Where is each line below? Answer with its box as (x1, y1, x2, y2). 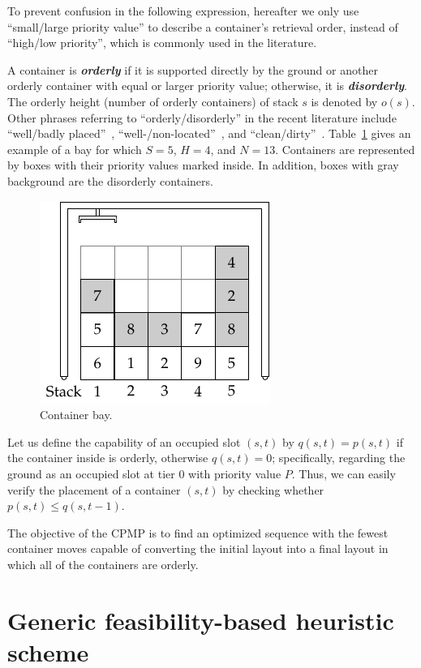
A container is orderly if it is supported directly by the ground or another (7, 61, 378, 78)
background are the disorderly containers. (7, 172, 213, 189)
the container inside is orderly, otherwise (7, 449, 208, 466)
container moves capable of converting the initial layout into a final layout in (7, 540, 389, 557)
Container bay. (40, 406, 113, 423)
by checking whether (222, 481, 324, 498)
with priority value (188, 465, 281, 482)
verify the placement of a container (7, 481, 181, 498)
